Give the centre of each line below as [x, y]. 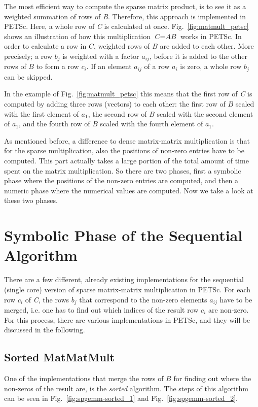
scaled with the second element [205, 113]
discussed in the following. [45, 330]
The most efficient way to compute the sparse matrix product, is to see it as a [125, 6]
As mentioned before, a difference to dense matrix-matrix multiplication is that [127, 140]
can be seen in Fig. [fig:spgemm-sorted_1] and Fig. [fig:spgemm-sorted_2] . [121, 398]
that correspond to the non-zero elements [143, 299]
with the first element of [42, 113]
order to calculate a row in [45, 46]
